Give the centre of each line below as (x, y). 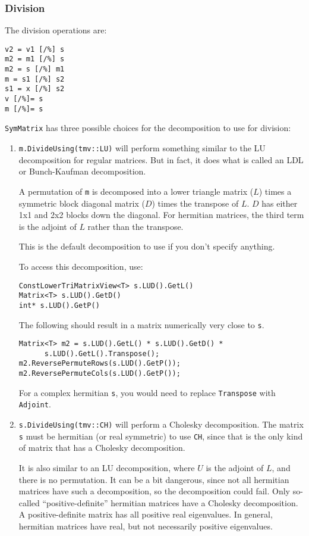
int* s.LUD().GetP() (59, 305)
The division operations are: (56, 30)
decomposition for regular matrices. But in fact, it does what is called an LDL (161, 159)
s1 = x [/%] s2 (35, 89)
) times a (275, 191)
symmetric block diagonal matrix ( (82, 203)
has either (280, 203)
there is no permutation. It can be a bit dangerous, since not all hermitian (154, 479)
